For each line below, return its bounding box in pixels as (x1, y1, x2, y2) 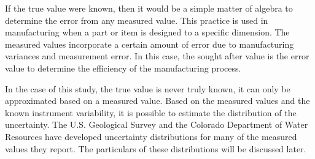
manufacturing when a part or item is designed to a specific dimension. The (5, 26, 290, 39)
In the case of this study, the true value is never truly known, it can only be (5, 82, 290, 95)
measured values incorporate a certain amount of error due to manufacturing (5, 37, 294, 50)
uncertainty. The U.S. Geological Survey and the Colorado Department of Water (5, 118, 308, 131)
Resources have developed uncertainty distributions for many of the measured (5, 130, 297, 142)
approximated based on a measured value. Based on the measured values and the (5, 94, 310, 107)
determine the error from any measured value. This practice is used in (5, 13, 268, 26)
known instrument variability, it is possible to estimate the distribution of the (5, 106, 297, 119)
